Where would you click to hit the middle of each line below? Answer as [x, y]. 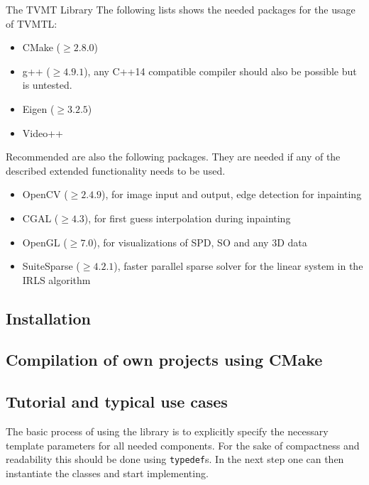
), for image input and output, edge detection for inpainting [232, 194]
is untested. [47, 85]
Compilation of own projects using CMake [164, 360]
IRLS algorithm [56, 279]
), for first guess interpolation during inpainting [187, 218]
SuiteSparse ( [51, 266]
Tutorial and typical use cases [117, 402]
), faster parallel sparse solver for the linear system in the [238, 266]
